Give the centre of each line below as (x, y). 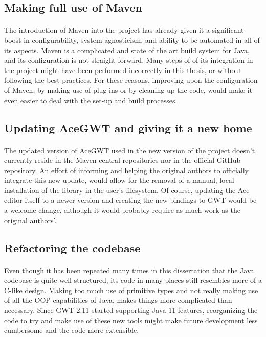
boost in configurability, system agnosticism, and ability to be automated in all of (132, 40)
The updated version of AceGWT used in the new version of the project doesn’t (130, 150)
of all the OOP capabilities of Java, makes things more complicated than (118, 300)
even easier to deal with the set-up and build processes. (91, 100)
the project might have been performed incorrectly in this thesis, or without (123, 70)
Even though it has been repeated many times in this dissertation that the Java (129, 270)
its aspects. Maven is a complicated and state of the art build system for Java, (127, 50)
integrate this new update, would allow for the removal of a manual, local (119, 180)
